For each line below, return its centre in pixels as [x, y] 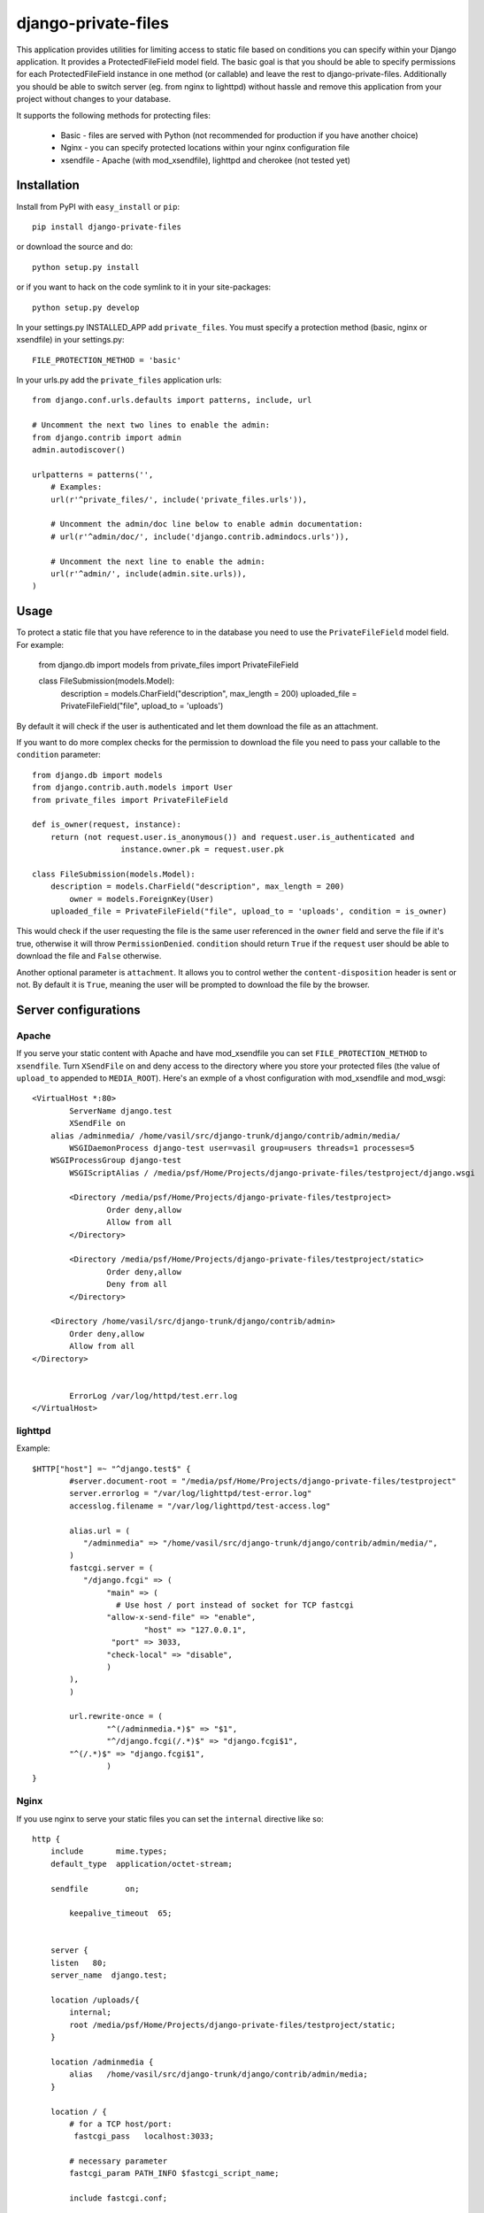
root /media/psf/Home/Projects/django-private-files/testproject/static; [233, 2024]
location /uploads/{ [95, 2000]
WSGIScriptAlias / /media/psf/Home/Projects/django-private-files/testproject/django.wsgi [272, 1172]
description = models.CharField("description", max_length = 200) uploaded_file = [209, 693]
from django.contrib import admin [107, 437]
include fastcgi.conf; [119, 2198]
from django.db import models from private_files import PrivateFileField [169, 665]
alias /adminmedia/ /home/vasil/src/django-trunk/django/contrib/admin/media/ [225, 1136]
